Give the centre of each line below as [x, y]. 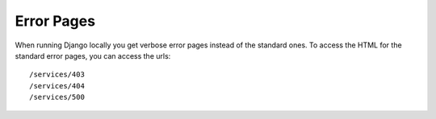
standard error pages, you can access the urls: [93, 55]
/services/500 [57, 97]
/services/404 [57, 86]
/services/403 [57, 75]
